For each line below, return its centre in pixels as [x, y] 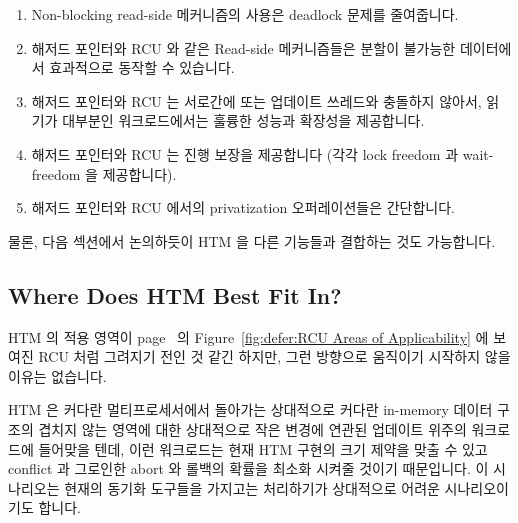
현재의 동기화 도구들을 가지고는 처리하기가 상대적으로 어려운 [252, 487]
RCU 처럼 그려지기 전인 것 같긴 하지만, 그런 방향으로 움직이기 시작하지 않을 [274, 356]
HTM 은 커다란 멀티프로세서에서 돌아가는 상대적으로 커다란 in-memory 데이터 [250, 409]
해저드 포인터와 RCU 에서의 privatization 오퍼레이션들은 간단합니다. [243, 207]
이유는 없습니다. [57, 375]
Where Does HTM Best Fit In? [175, 294]
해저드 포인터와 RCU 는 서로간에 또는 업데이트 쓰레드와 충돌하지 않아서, [256, 100]
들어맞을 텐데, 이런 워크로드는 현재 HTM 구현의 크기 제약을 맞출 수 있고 [263, 448]
